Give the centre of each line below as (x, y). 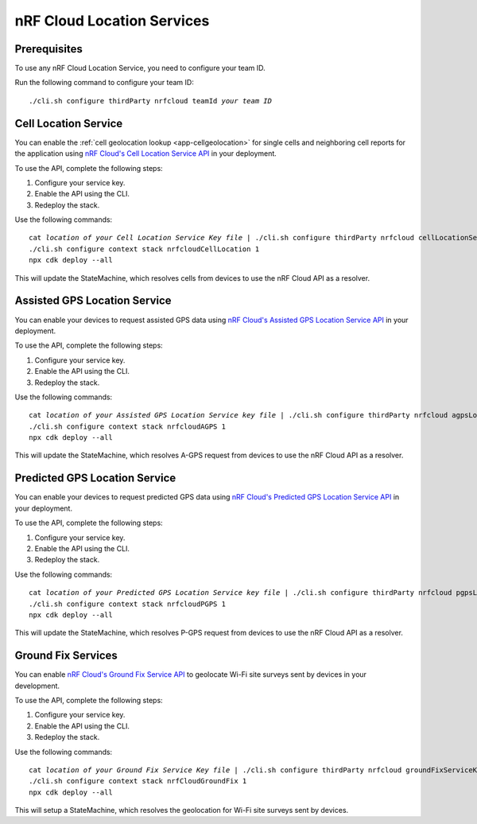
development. (37, 686)
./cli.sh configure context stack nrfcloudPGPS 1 (128, 604)
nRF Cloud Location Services (112, 21)
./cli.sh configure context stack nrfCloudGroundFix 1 (138, 781)
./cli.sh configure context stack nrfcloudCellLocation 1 (144, 249)
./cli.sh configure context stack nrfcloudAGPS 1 (128, 426)
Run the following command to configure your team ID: (104, 83)
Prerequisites (48, 49)
